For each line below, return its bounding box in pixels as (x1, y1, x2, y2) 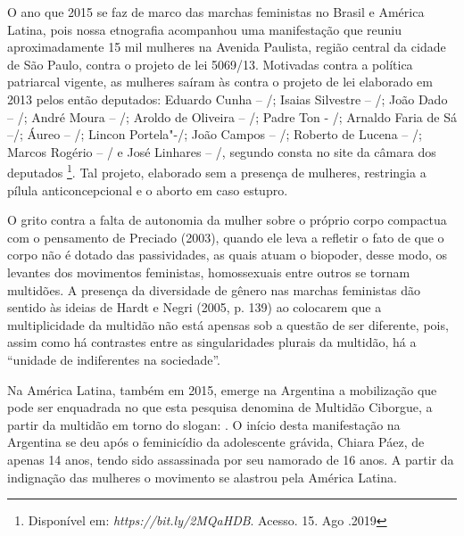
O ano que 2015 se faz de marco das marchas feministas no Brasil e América (7, 3, 425, 21)
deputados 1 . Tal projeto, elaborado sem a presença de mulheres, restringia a (7, 161, 427, 181)
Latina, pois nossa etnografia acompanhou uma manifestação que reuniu (7, 20, 402, 38)
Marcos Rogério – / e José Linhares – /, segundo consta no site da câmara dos (7, 142, 436, 161)
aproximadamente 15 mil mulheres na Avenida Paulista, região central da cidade (7, 37, 446, 56)
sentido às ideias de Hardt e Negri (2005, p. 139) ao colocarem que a (7, 298, 382, 317)
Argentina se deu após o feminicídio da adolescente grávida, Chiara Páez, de (7, 433, 425, 451)
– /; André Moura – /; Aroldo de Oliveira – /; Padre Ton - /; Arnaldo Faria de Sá (7, 107, 457, 126)
